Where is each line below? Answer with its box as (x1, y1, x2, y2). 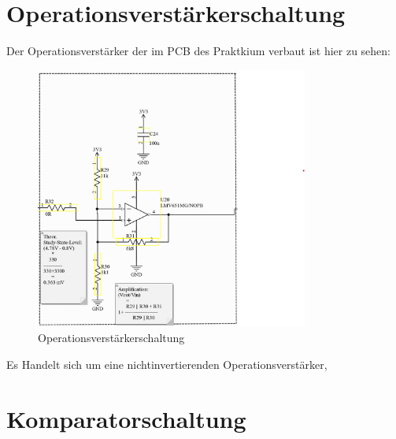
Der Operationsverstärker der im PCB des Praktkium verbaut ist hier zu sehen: (6, 43, 391, 59)
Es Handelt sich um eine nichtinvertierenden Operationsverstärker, (6, 355, 328, 372)
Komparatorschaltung (6, 402, 246, 434)
